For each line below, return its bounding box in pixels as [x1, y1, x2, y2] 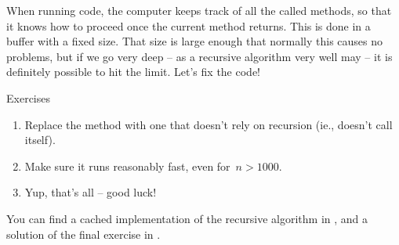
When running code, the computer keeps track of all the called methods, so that [6, 2, 392, 18]
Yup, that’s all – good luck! [24, 184, 157, 200]
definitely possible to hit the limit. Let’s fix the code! [6, 63, 260, 80]
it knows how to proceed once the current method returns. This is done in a [6, 17, 371, 34]
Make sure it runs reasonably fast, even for [24, 157, 230, 174]
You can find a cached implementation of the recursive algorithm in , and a [6, 210, 368, 226]
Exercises [6, 89, 50, 106]
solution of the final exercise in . [6, 225, 161, 242]
